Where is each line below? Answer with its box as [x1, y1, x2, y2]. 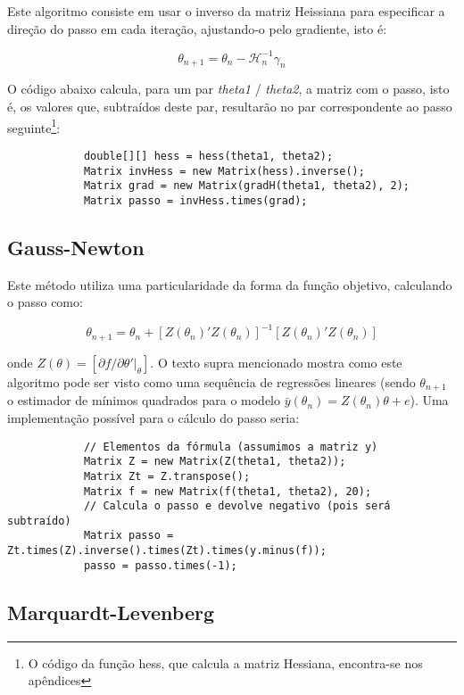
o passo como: [7, 293, 83, 311]
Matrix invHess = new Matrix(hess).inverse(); [83, 164, 365, 178]
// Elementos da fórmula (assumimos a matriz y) [83, 440, 378, 453]
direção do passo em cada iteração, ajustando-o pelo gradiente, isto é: [7, 19, 387, 37]
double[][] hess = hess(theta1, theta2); [83, 149, 334, 162]
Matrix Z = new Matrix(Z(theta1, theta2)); [83, 455, 346, 468]
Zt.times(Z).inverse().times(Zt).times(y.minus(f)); [7, 544, 327, 558]
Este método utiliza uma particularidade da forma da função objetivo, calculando [7, 275, 452, 294]
